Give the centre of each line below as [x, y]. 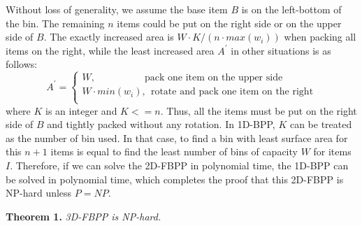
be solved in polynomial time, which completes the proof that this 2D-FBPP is [175, 179]
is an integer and [81, 110]
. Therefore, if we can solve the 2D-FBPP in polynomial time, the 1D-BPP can [179, 165]
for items [332, 151]
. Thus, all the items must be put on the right [259, 110]
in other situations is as [281, 50]
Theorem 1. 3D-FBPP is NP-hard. [84, 216]
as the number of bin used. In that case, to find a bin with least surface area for [177, 137]
